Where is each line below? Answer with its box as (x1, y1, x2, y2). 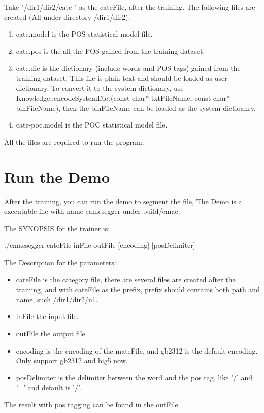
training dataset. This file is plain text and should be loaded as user (16, 72, 227, 83)
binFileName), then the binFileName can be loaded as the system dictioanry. (16, 102, 256, 113)
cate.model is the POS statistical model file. (16, 28, 153, 39)
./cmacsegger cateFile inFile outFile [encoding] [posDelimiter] (4, 240, 195, 250)
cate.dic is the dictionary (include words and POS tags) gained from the (16, 62, 241, 73)
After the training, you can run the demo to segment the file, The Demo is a (4, 196, 242, 206)
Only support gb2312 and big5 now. (16, 355, 128, 366)
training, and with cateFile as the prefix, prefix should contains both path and (16, 284, 260, 295)
